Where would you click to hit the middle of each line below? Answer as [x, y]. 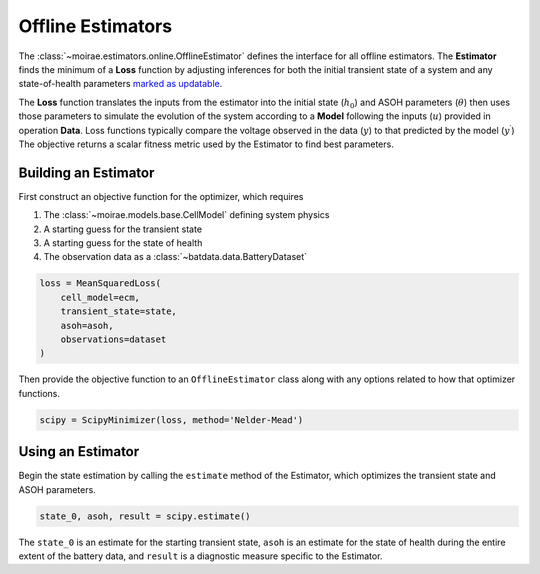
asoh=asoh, [87, 325]
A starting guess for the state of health [123, 242]
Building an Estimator [86, 172]
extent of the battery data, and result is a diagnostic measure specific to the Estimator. [200, 556]
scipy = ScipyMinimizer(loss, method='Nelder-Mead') [171, 419]
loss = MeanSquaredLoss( [100, 283]
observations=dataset [113, 339]
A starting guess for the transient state [123, 229]
